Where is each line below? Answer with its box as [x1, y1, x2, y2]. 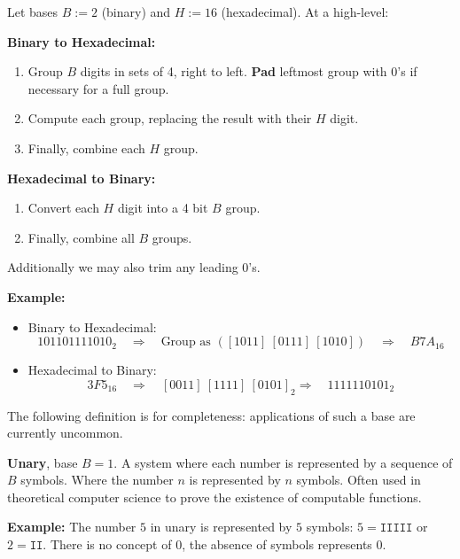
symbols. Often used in [296, 470, 421, 489]
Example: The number [7, 517, 136, 536]
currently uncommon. [7, 423, 123, 442]
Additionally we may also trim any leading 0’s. [7, 258, 261, 276]
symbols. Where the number [20, 470, 174, 489]
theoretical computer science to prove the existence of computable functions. [7, 487, 422, 506]
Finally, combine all [27, 228, 135, 246]
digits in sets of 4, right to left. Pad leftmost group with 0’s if [80, 62, 417, 81]
